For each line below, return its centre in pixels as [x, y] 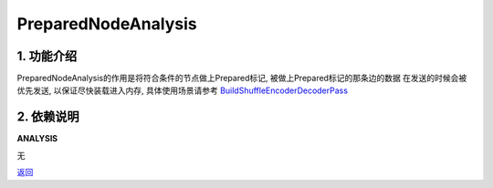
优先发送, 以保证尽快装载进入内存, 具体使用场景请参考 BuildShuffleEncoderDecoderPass [183, 90]
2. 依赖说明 [48, 117]
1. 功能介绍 [47, 56]
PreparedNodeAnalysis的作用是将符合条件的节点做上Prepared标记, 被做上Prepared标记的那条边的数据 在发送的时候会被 [242, 78]
